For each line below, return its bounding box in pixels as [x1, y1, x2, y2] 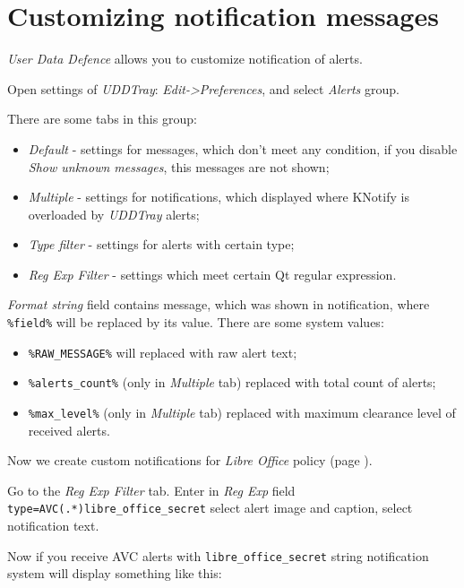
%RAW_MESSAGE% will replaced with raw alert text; [28, 342, 297, 361]
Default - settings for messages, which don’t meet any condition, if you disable [28, 139, 458, 158]
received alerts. [28, 420, 110, 439]
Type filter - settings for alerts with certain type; [28, 235, 295, 254]
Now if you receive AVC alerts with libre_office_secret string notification [7, 546, 429, 565]
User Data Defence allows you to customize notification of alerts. [7, 49, 363, 68]
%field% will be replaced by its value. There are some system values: [7, 313, 384, 332]
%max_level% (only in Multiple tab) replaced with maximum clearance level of [28, 403, 456, 422]
